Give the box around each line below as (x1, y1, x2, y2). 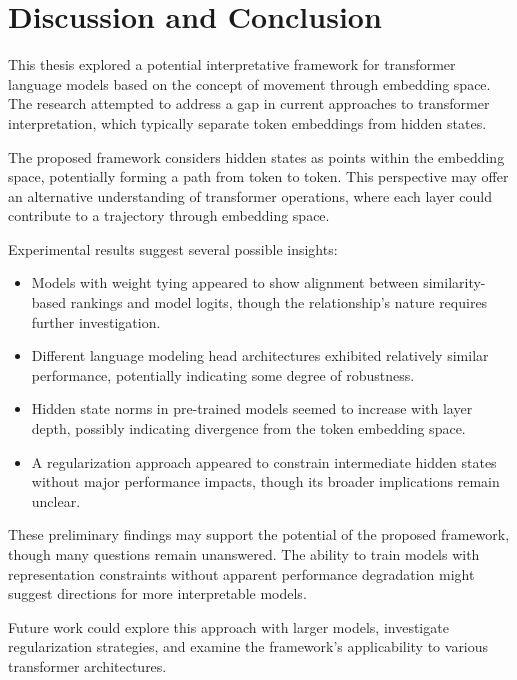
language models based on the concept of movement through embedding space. (8, 73, 491, 94)
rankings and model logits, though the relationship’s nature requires (70, 292, 488, 313)
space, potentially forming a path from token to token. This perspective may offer (8, 166, 509, 187)
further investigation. (31, 311, 161, 332)
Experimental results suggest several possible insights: (8, 238, 338, 259)
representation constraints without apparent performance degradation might (8, 563, 475, 584)
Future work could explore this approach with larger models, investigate (8, 616, 449, 637)
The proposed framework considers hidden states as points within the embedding (8, 146, 505, 167)
